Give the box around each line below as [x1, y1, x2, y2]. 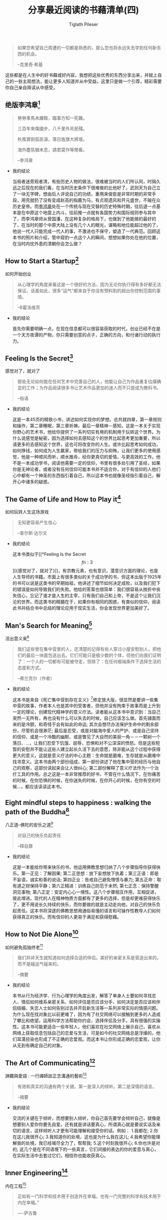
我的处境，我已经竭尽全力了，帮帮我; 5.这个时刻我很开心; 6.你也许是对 [16, 1140, 161, 1146]
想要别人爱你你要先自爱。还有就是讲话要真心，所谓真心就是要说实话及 [12, 1121, 157, 1127]
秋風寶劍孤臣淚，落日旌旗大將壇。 [17, 136, 87, 142]
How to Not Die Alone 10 [5, 929, 79, 939]
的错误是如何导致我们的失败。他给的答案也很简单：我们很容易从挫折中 [12, 586, 157, 592]
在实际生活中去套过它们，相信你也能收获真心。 [12, 1152, 108, 1158]
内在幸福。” [17, 1200, 39, 1206]
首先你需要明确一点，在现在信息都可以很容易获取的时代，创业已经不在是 [12, 326, 161, 332]
